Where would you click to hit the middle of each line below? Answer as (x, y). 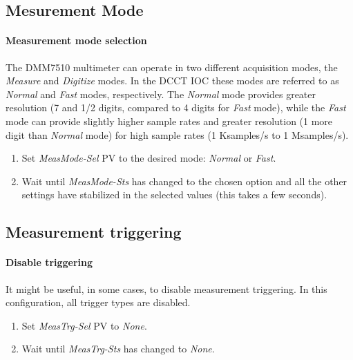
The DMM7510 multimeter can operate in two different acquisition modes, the (172, 67)
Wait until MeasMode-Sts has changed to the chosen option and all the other (184, 181)
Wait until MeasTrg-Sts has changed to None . (118, 349)
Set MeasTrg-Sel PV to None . (84, 325)
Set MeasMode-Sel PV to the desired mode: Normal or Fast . (149, 158)
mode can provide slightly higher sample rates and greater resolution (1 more (169, 121)
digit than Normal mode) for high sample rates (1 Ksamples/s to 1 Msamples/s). (177, 134)
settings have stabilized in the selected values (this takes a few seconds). (174, 195)
